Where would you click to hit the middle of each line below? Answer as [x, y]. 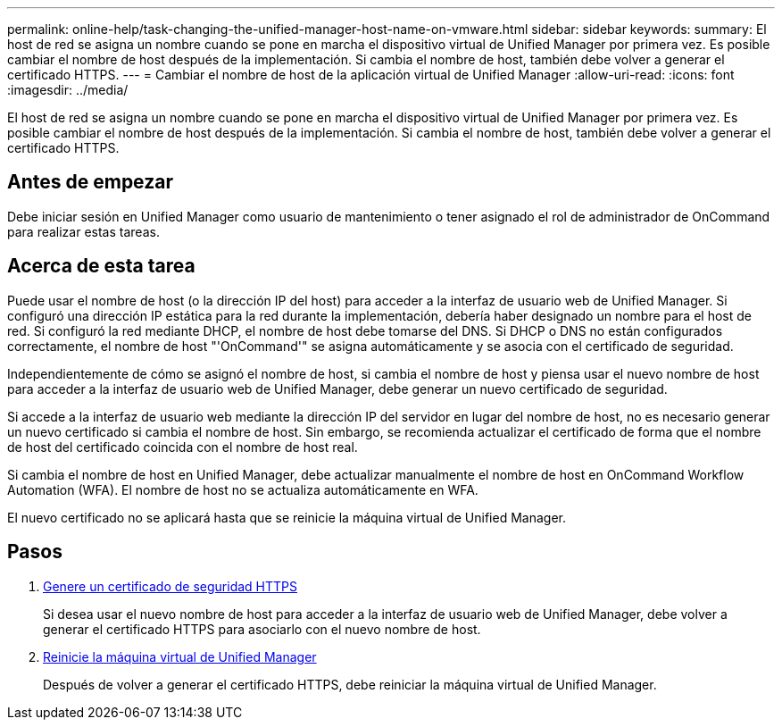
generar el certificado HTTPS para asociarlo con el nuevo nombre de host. [262, 629]
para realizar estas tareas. [83, 231]
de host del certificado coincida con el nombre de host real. [183, 447]
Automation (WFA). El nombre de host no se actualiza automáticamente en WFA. [243, 489]
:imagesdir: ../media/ [68, 90]
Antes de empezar [90, 182]
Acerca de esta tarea [101, 266]
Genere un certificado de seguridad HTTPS [170, 586]
